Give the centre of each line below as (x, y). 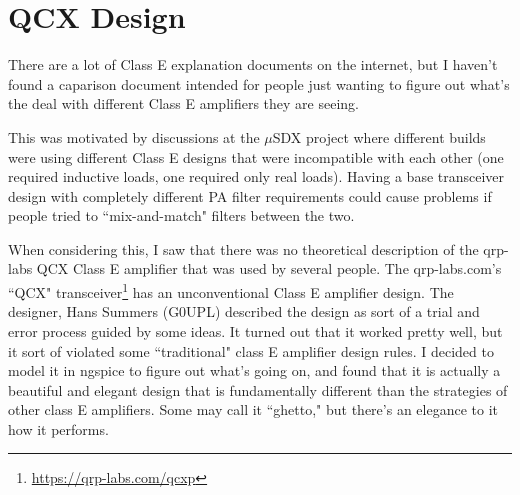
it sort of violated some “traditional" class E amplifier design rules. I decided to (251, 350)
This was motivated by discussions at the (134, 136)
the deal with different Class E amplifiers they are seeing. (183, 103)
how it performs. (58, 428)
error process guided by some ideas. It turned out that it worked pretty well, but (255, 330)
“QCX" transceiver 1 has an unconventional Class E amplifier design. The (231, 290)
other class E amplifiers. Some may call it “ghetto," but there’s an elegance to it (253, 409)
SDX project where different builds (379, 136)
